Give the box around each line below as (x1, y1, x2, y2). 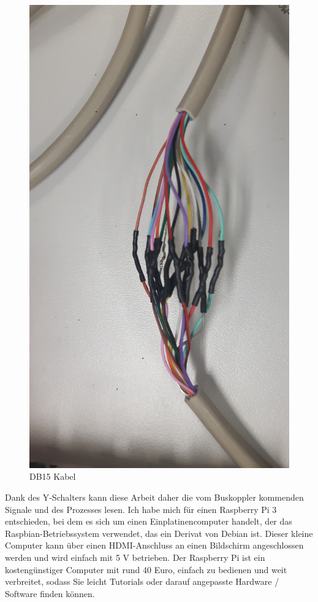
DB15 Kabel (29, 470, 76, 483)
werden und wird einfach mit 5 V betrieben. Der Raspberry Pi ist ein (5, 550, 265, 563)
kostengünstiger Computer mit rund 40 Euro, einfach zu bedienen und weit (5, 563, 287, 576)
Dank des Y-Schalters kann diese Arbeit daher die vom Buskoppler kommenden (5, 490, 304, 503)
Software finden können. (5, 587, 95, 600)
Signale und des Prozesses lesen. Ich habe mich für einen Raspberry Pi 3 (5, 502, 277, 515)
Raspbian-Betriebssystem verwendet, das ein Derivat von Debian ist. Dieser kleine (5, 526, 313, 539)
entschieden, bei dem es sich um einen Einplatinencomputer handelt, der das (5, 515, 292, 528)
